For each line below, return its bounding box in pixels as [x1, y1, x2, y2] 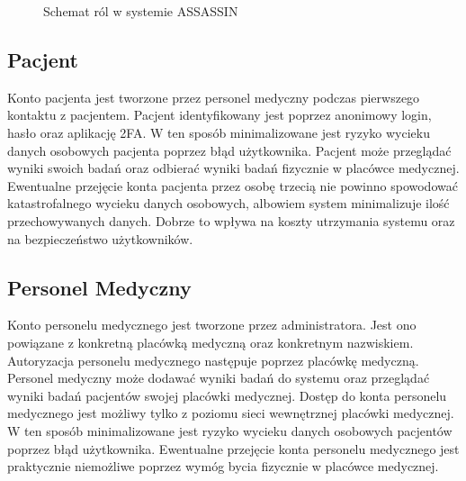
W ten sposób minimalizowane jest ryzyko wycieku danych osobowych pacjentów [7, 421, 453, 440]
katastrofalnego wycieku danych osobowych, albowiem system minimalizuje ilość [7, 194, 450, 213]
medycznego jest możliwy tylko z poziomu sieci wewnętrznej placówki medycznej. [7, 404, 454, 422]
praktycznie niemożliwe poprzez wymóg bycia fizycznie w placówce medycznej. [7, 457, 439, 476]
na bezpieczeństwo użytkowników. [7, 229, 193, 248]
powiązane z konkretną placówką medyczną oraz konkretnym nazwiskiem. [7, 332, 414, 351]
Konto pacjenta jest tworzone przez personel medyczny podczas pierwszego [7, 87, 420, 106]
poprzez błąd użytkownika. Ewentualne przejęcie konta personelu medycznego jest [7, 439, 460, 458]
